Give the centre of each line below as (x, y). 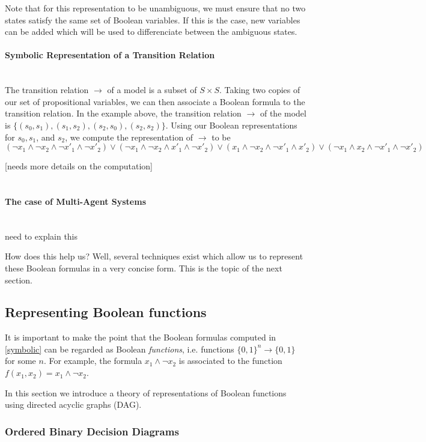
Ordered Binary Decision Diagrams (92, 431)
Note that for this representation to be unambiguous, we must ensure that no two (155, 8)
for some (20, 361)
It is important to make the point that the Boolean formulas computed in (141, 337)
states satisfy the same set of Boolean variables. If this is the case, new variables (153, 20)
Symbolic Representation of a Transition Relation (110, 55)
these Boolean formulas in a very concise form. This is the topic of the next (144, 268)
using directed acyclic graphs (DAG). (73, 404)
